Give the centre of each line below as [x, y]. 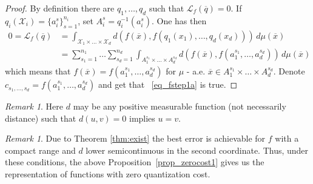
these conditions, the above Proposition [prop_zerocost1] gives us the [135, 162]
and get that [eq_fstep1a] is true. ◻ [168, 84]
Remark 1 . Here [34, 106]
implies [142, 118]
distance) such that [41, 118]
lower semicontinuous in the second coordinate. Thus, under [197, 150]
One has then [182, 20]
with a [287, 138]
